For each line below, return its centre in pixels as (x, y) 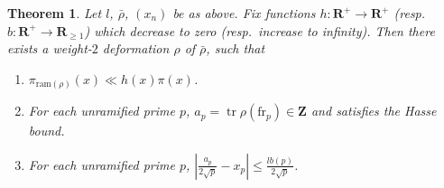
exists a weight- (50, 48)
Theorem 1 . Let (55, 13)
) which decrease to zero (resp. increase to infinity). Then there (259, 30)
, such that (236, 48)
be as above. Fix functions (244, 13)
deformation (136, 48)
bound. (46, 131)
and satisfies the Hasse (374, 111)
